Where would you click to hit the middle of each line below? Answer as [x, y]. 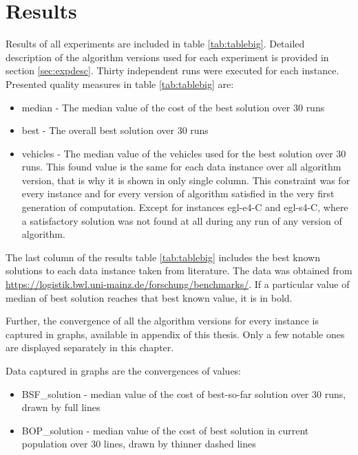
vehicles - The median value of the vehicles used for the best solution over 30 [184, 153]
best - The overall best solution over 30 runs [115, 130]
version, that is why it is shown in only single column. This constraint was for [186, 180]
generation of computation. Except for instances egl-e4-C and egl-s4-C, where [185, 207]
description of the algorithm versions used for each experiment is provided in [167, 57]
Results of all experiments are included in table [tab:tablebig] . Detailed [155, 44]
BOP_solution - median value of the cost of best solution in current [165, 430]
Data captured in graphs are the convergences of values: [124, 370]
